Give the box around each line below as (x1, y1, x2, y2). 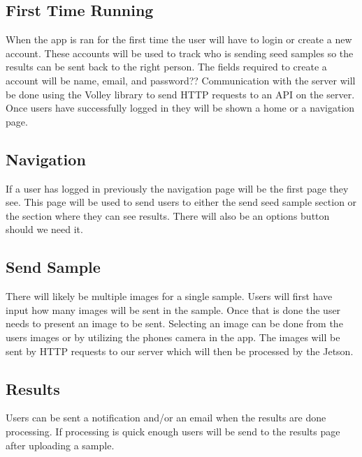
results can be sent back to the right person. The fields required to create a (6, 59, 327, 74)
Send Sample (6, 256, 101, 278)
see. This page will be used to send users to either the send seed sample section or (6, 195, 357, 209)
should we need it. (6, 222, 83, 237)
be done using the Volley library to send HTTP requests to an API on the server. (6, 87, 355, 101)
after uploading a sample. (6, 437, 115, 452)
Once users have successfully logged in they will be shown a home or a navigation (6, 100, 355, 115)
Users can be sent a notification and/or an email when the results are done (6, 410, 326, 425)
